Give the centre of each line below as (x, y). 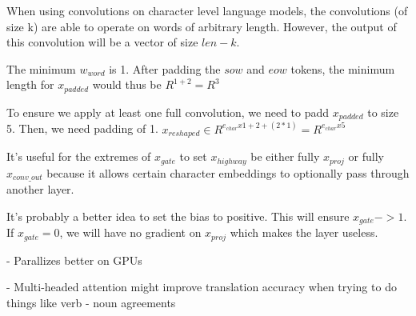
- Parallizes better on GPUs (74, 260)
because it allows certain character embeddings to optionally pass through (228, 172)
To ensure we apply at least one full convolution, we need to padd (168, 112)
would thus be (127, 84)
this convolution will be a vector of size (102, 42)
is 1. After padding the (165, 68)
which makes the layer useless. (304, 232)
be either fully (285, 156)
